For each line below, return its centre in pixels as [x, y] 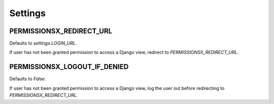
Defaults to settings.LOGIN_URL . [43, 43]
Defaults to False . [28, 79]
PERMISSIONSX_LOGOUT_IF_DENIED [69, 67]
